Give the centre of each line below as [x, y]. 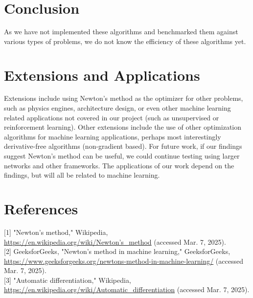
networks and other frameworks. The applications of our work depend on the [119, 165]
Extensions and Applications [102, 75]
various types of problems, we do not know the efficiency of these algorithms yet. [125, 41]
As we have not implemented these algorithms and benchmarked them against [121, 32]
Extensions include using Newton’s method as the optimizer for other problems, [124, 98]
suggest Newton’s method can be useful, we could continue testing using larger [122, 156]
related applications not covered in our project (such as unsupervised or [112, 117]
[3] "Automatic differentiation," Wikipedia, [68, 280]
